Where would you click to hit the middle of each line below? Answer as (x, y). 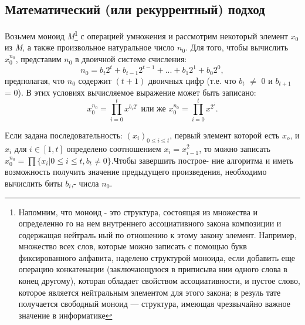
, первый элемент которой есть (225, 135)
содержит (95, 80)
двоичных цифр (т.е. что (192, 80)
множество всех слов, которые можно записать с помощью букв (133, 246)
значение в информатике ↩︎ (65, 315)
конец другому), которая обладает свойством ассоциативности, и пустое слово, (159, 281)
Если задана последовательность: (64, 135)
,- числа (85, 183)
